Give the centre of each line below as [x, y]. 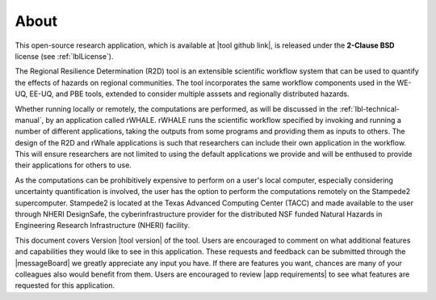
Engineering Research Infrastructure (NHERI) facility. [102, 226]
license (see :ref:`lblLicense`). [64, 56]
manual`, [29, 120]
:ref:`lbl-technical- [369, 108]
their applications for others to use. [73, 165]
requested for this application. [65, 285]
